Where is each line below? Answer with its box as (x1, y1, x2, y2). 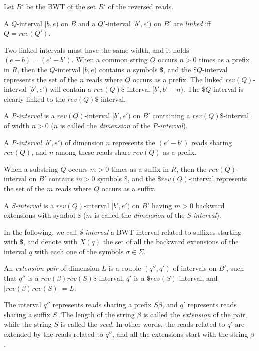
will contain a (50, 84, 91, 94)
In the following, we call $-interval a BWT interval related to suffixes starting (4, 226, 242, 237)
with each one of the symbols (34, 246, 124, 256)
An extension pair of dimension (4, 263, 99, 273)
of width (4, 120, 29, 130)
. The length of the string (57, 309, 135, 319)
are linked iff (173, 18, 211, 28)
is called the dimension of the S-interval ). (94, 210, 221, 220)
